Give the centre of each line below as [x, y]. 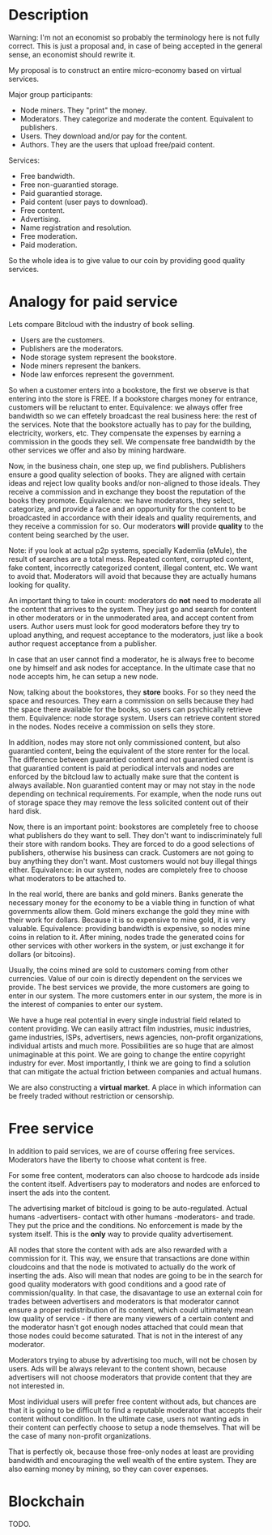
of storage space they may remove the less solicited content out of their [128, 802]
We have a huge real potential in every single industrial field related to [125, 1020]
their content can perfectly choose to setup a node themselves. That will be [134, 1427]
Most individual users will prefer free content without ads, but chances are [132, 1401]
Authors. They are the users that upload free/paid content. [117, 144]
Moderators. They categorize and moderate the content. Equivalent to [136, 118]
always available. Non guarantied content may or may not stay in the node [132, 785]
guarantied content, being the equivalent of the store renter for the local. [129, 750]
